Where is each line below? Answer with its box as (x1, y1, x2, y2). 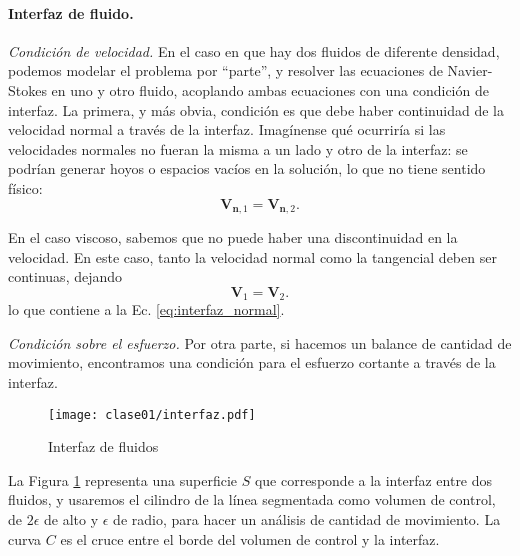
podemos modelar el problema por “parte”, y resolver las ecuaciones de (8, 60, 443, 81)
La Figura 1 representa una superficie (8, 469, 237, 490)
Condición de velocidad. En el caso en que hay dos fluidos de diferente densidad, (8, 40, 500, 61)
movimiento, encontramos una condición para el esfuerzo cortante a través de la (8, 352, 496, 373)
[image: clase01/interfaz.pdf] (48, 407, 256, 422)
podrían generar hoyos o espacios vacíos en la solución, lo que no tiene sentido (8, 158, 486, 179)
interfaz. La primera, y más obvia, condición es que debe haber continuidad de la (8, 99, 504, 120)
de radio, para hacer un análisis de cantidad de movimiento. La (113, 509, 501, 530)
